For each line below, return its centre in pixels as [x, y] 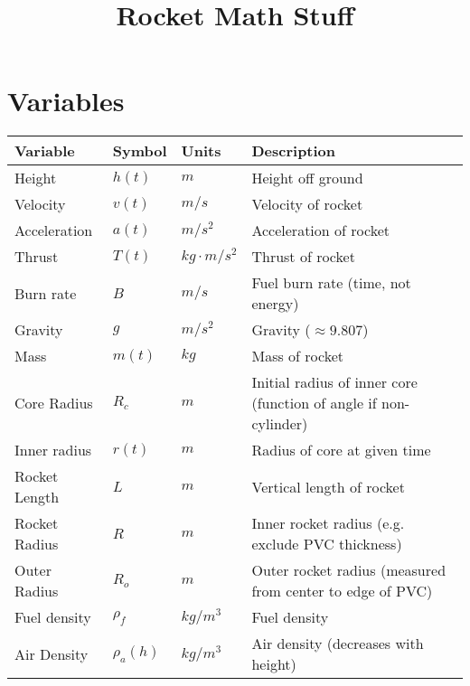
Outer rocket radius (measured [349, 570]
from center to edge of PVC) [342, 591]
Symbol [140, 151]
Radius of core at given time [341, 450]
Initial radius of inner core [334, 382]
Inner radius [53, 450]
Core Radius [54, 403]
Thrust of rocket [303, 257]
